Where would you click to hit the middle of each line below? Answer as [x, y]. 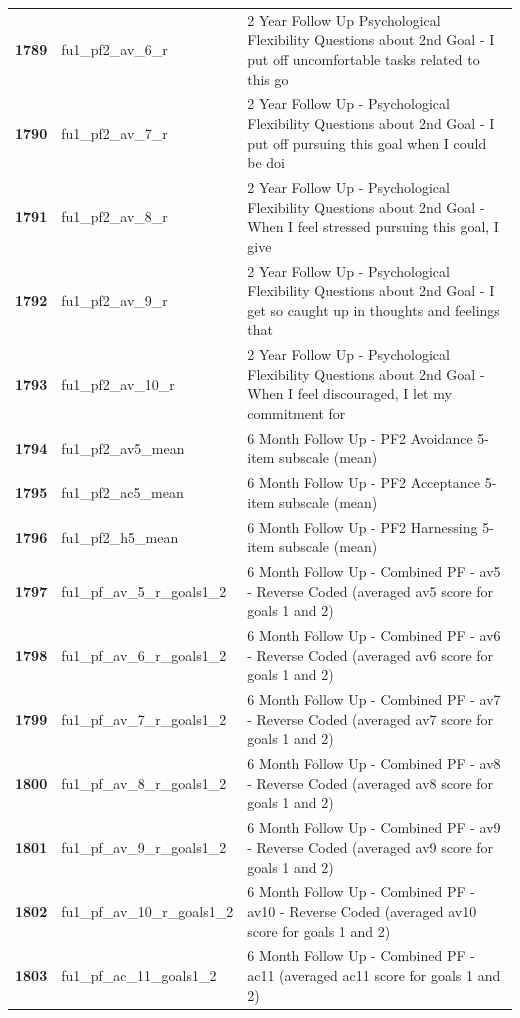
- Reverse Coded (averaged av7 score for [370, 718]
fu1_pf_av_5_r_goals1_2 [144, 590]
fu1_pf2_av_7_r [114, 132]
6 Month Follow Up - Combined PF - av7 [374, 699]
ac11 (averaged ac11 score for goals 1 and [374, 974]
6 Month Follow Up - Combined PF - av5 [374, 571]
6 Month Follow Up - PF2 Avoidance [360, 437]
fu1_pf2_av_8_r [114, 216]
